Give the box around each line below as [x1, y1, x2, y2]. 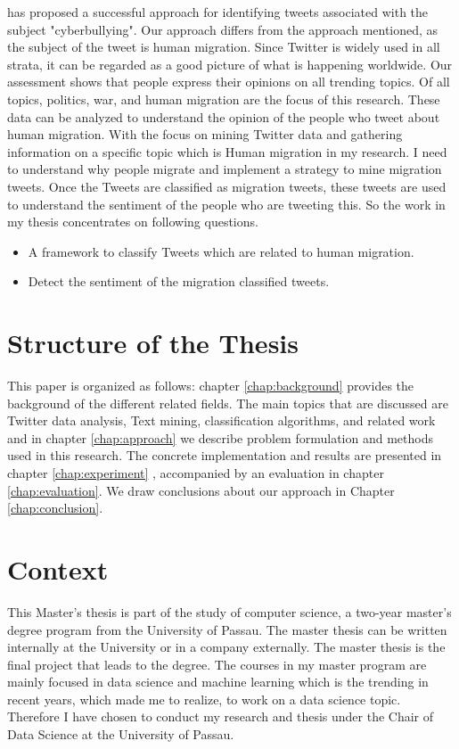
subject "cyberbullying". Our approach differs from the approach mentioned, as [7, 20, 439, 38]
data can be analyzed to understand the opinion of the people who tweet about [7, 107, 440, 126]
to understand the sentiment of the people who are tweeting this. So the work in [7, 194, 446, 213]
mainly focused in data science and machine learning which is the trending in [7, 672, 429, 691]
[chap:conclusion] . [7, 498, 103, 517]
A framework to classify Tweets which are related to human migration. [28, 242, 414, 260]
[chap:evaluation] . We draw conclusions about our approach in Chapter [7, 481, 395, 499]
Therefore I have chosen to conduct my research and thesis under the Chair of [7, 707, 434, 726]
